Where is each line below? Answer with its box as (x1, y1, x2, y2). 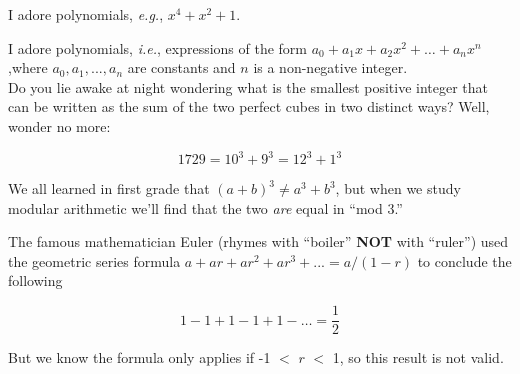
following (8, 270, 63, 291)
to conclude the (417, 250, 512, 271)
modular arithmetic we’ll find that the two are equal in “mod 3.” (8, 197, 403, 218)
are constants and (127, 57, 236, 78)
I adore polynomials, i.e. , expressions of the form (8, 37, 308, 58)
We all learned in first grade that (8, 178, 210, 199)
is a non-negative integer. (253, 57, 408, 78)
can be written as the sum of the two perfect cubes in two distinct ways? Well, (8, 96, 490, 117)
